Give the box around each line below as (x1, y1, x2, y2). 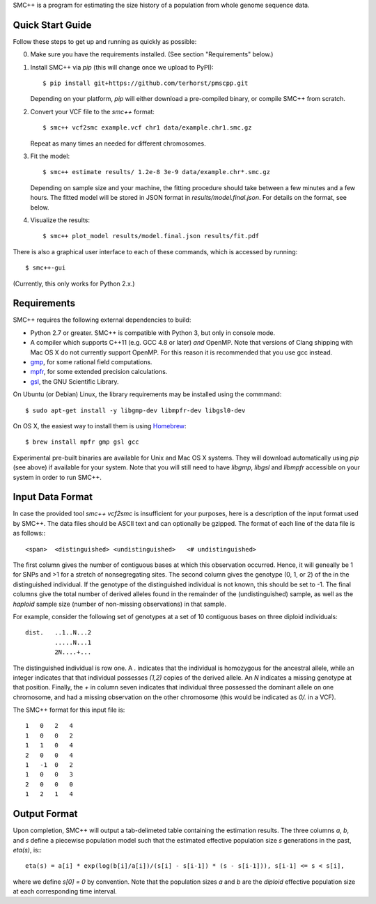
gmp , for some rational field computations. (30, 358, 152, 366)
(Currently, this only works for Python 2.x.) (13, 279, 135, 288)
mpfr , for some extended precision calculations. (30, 368, 168, 376)
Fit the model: (30, 152, 70, 160)
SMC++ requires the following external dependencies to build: (13, 315, 191, 324)
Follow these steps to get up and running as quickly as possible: (13, 37, 197, 45)
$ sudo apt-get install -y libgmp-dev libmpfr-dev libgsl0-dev (25, 406, 246, 414)
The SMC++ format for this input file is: (13, 706, 125, 714)
